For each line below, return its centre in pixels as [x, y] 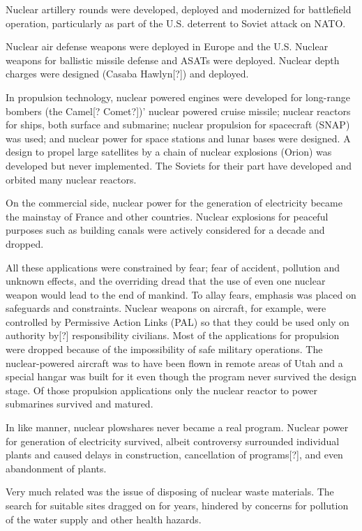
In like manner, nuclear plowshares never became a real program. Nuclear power [177, 427]
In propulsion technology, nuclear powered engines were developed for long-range [178, 97]
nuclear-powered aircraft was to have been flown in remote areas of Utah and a [174, 362]
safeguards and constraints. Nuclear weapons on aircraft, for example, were [166, 308]
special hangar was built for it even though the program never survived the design [181, 376]
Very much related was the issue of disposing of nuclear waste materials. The [170, 492]
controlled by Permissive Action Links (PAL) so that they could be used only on [178, 321]
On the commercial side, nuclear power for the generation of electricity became [174, 203]
